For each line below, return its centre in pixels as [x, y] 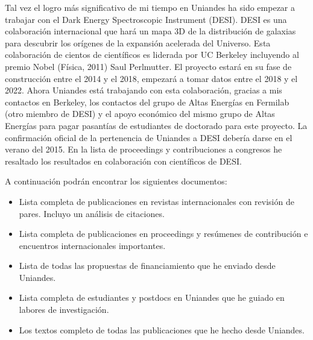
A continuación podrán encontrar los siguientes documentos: [116, 181]
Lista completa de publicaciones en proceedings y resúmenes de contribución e [163, 234]
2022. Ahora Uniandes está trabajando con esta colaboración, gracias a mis [144, 90]
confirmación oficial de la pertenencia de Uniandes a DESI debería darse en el [149, 137]
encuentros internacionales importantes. [92, 245]
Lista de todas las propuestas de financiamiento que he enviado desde [147, 266]
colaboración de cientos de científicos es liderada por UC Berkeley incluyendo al [152, 55]
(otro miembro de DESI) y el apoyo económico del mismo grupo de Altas [140, 114]
